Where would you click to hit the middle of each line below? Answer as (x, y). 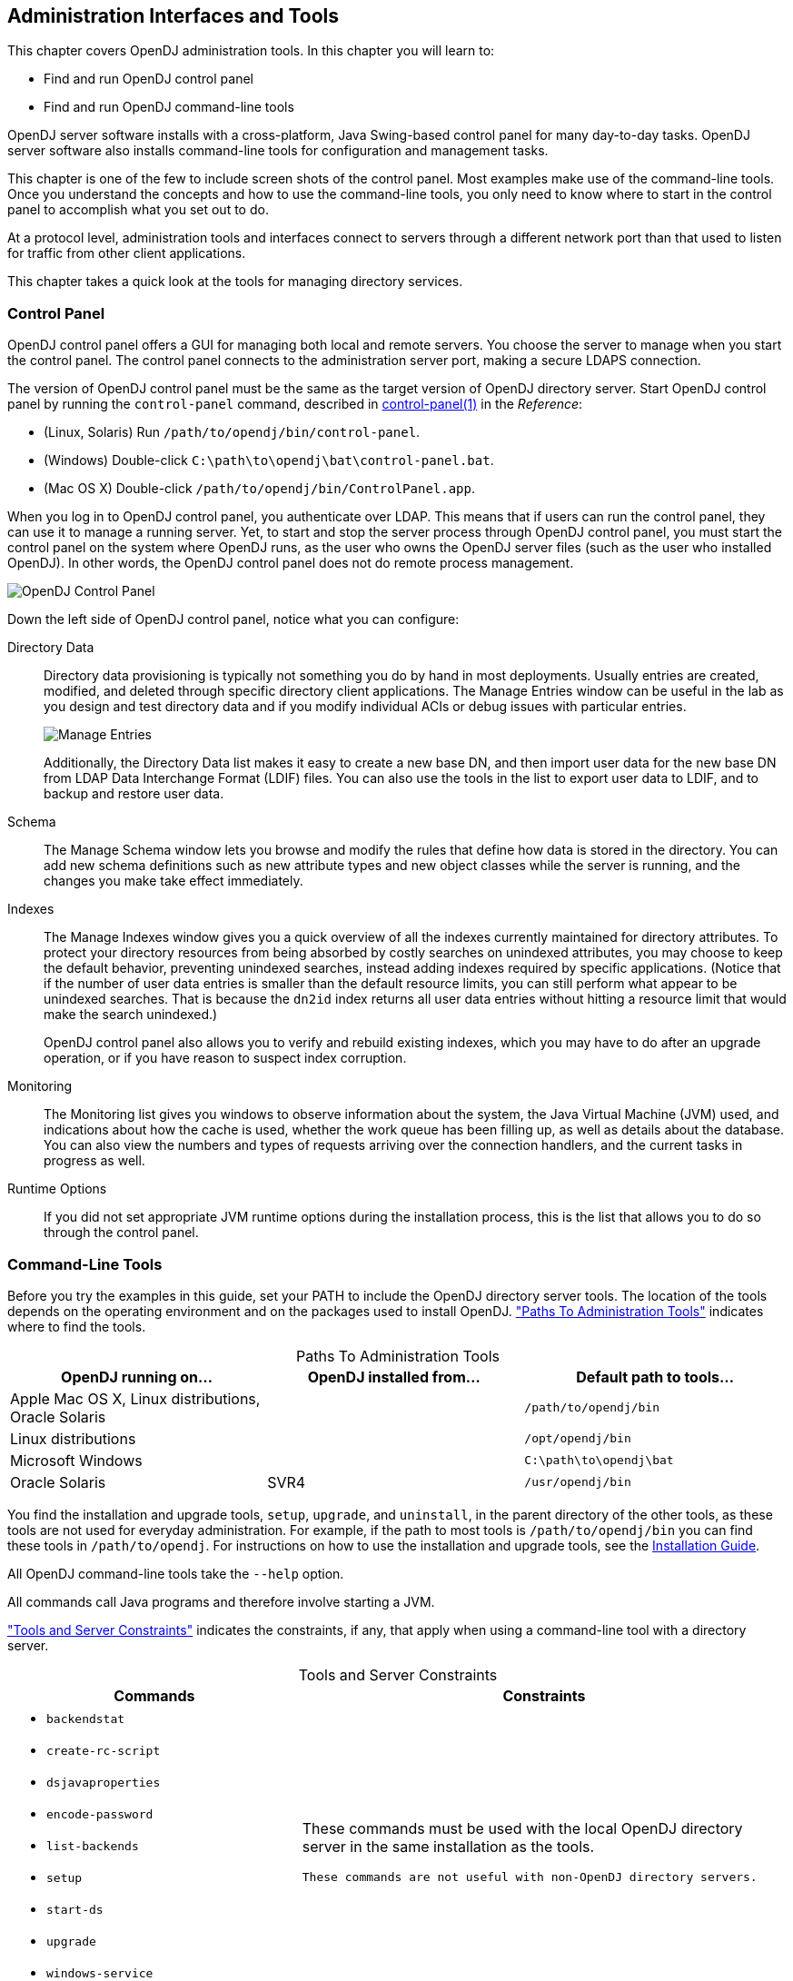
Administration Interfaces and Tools (173, 16)
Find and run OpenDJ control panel (149, 79)
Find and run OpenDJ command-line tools (169, 107)
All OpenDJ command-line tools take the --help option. (176, 1573)
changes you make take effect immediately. (173, 881)
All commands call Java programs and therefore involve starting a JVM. (221, 1601)
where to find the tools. (77, 1326)
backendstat (86, 1719)
